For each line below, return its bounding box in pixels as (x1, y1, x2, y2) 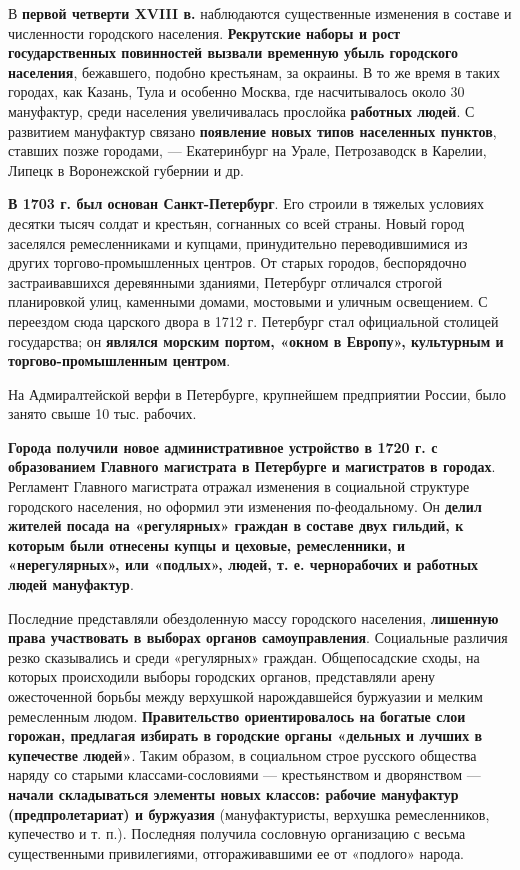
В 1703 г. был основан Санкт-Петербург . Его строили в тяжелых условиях (8, 193, 485, 214)
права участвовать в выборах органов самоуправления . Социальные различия (8, 627, 508, 648)
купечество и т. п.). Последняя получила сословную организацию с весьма (8, 823, 466, 844)
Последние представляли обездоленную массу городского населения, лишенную (8, 607, 499, 628)
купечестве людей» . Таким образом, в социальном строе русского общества (8, 744, 477, 765)
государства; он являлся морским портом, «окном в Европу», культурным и (8, 330, 504, 351)
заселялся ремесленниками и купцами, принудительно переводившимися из (8, 232, 468, 253)
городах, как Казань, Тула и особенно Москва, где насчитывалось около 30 (8, 81, 465, 102)
